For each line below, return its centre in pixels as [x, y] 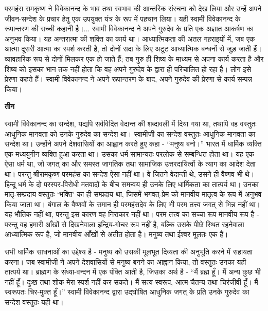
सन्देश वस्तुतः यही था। [34, 302]
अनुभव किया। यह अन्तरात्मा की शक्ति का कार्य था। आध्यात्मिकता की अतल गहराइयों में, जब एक [130, 38]
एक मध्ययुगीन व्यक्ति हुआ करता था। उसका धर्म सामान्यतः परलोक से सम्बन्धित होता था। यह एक [130, 153]
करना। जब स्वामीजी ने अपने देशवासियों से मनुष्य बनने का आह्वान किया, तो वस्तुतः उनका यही [126, 261]
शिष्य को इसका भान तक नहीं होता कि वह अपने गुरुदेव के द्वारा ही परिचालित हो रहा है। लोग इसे [128, 69]
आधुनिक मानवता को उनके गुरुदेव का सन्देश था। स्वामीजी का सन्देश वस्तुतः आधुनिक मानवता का [130, 133]
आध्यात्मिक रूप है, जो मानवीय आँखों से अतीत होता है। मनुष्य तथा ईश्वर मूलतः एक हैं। [117, 234]
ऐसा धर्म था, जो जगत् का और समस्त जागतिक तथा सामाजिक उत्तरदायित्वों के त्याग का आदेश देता [130, 164]
